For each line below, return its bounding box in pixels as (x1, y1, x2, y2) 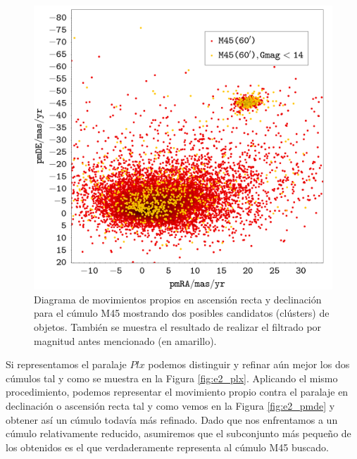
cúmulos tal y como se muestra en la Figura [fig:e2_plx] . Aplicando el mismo (6, 370, 338, 385)
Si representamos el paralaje (6, 357, 127, 372)
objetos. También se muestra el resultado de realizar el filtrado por (34, 320, 322, 334)
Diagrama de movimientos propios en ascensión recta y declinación (34, 291, 322, 306)
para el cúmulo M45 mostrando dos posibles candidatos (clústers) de (34, 306, 330, 320)
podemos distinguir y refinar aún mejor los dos (148, 357, 350, 372)
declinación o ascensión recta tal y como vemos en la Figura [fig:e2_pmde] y (6, 398, 335, 413)
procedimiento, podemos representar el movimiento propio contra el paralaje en (6, 384, 349, 399)
